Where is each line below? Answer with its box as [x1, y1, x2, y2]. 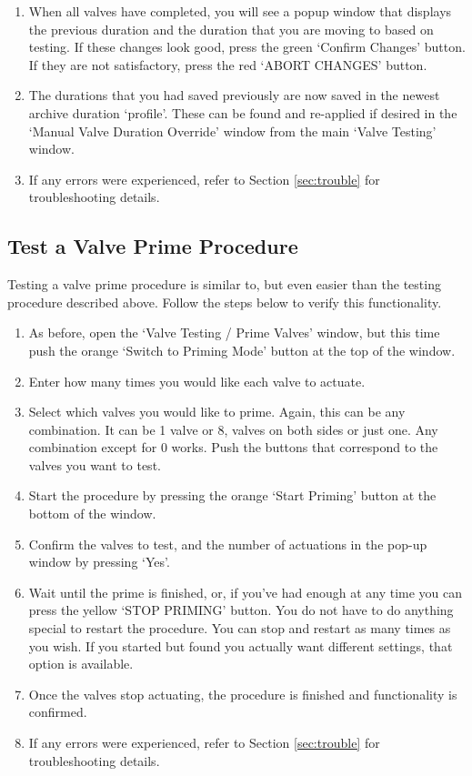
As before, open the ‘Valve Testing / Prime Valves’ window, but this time [28, 323, 440, 342]
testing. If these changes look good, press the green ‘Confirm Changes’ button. [28, 37, 466, 56]
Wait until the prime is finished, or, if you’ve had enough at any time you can [28, 582, 463, 601]
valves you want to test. [28, 455, 161, 474]
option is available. [28, 654, 134, 673]
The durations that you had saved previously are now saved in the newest [28, 86, 440, 105]
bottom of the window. [28, 504, 156, 523]
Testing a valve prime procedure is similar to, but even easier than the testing [7, 275, 441, 294]
